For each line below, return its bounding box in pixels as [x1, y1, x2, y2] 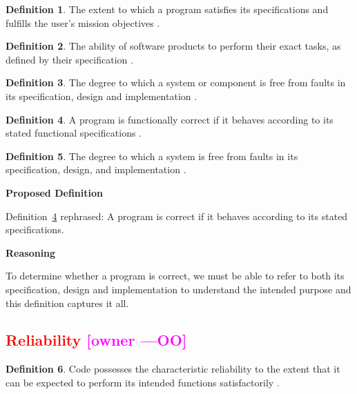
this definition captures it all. [6, 295, 129, 310]
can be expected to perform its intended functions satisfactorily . [6, 375, 280, 389]
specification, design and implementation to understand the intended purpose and [6, 282, 351, 296]
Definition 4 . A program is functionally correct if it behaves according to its [6, 112, 334, 126]
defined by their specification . [6, 52, 133, 66]
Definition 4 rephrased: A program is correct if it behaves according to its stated [6, 208, 348, 223]
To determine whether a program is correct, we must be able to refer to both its [6, 268, 345, 283]
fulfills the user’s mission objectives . [6, 15, 160, 30]
